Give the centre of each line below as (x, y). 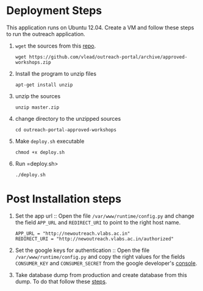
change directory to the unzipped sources (68, 118)
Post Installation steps (64, 199)
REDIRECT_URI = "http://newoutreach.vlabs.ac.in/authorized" (94, 239)
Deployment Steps (54, 11)
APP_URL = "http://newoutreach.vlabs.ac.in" (73, 233)
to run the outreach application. (46, 34)
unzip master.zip (37, 107)
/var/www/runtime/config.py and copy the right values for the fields (100, 256)
